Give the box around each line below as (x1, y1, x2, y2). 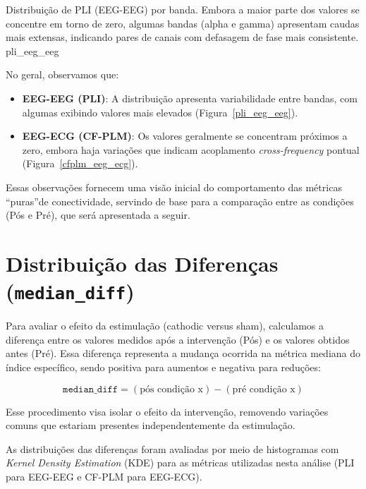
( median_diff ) (6, 277, 135, 306)
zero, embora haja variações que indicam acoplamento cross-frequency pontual (22, 142, 360, 157)
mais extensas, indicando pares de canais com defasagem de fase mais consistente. (6, 30, 359, 44)
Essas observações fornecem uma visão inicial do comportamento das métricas (6, 179, 342, 194)
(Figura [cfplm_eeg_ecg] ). (22, 156, 138, 171)
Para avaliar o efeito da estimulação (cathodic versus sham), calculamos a (6, 318, 324, 333)
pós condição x (140, 384, 204, 394)
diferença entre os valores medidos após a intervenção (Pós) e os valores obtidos (6, 332, 350, 346)
